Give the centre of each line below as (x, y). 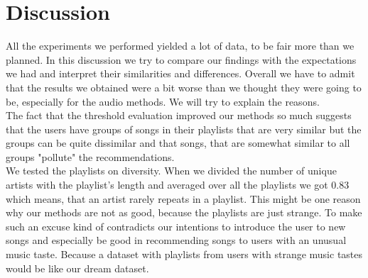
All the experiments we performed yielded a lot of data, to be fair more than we (180, 46)
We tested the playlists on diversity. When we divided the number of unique (171, 171)
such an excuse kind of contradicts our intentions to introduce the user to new (176, 226)
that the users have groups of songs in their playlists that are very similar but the (184, 129)
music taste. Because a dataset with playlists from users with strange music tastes (184, 254)
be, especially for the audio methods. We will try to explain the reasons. (163, 101)
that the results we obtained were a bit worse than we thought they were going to (184, 87)
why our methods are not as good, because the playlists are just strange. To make (184, 212)
